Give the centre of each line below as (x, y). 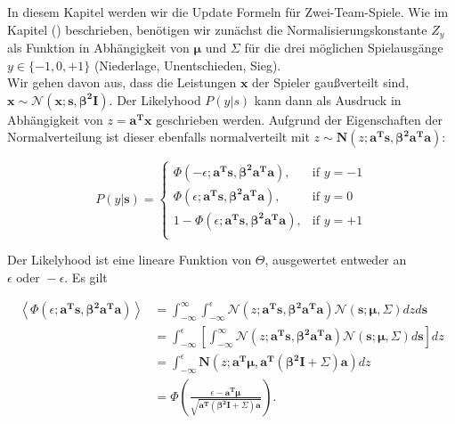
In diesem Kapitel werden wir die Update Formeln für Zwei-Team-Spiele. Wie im (228, 12)
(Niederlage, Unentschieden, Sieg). (187, 65)
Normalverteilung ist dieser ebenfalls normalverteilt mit (158, 137)
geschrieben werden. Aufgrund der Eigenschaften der (299, 119)
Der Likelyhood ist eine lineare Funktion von (130, 260)
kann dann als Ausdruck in (328, 99)
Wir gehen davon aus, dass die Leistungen (122, 82)
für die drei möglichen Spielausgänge (344, 48)
